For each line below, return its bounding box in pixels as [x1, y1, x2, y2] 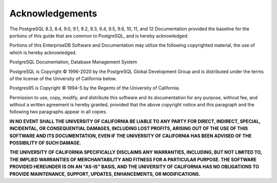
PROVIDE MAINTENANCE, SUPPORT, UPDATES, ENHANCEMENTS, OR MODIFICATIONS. [9, 171, 201, 177]
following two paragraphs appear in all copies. [9, 108, 108, 115]
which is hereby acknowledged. [9, 49, 77, 56]
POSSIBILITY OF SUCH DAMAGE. [9, 140, 82, 146]
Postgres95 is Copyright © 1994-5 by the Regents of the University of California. [9, 85, 180, 91]
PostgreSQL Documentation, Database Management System [9, 59, 137, 65]
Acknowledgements [9, 8, 97, 19]
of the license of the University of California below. [9, 75, 117, 82]
